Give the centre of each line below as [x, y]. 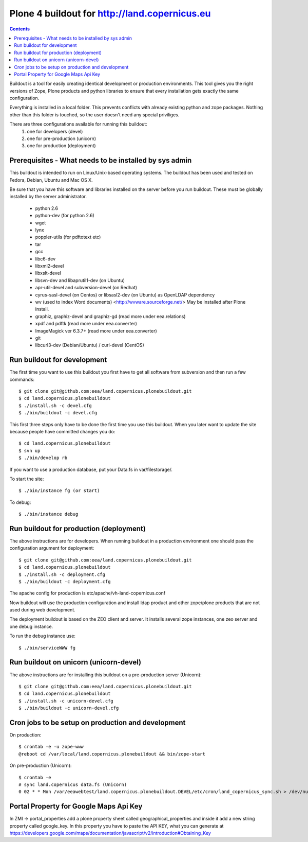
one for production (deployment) [61, 146]
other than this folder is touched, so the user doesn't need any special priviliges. [94, 115]
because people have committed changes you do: [62, 431]
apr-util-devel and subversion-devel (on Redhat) [86, 288]
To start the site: [27, 479]
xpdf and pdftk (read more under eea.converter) [86, 324]
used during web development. [42, 610]
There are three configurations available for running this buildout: [78, 124]
